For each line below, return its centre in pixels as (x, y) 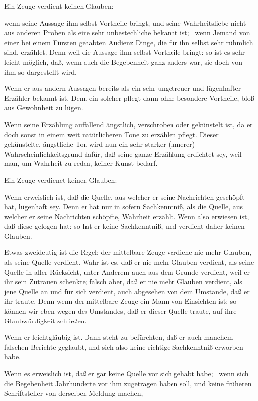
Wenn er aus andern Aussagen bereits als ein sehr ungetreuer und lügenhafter (123, 88)
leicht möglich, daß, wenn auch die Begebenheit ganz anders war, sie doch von (123, 61)
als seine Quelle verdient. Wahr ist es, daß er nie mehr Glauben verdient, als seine (129, 262)
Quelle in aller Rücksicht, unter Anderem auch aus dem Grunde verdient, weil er (127, 272)
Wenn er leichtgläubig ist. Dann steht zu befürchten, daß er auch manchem (119, 337)
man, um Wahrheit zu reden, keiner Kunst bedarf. (81, 163)
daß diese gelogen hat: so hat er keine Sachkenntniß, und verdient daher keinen (125, 226)
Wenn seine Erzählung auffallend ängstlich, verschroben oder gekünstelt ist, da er (129, 124)
